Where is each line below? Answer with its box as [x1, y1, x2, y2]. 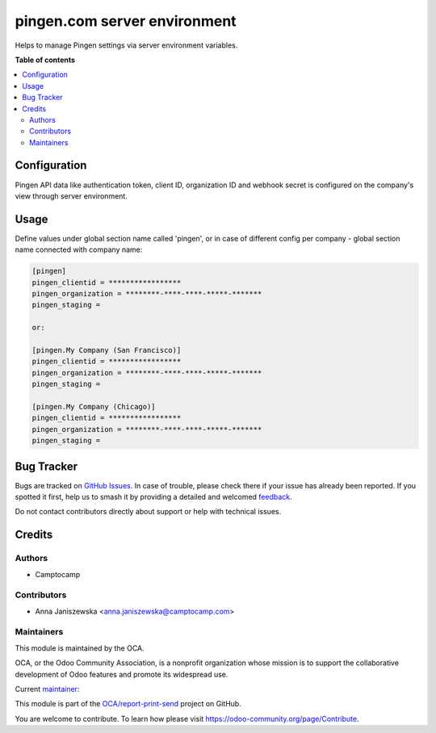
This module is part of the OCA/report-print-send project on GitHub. [15, 699, 241, 709]
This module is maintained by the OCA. [15, 643, 145, 653]
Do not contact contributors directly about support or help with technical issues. [15, 507, 282, 517]
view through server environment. [15, 191, 128, 201]
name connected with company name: [15, 245, 143, 254]
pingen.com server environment [15, 12, 237, 30]
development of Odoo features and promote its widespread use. [15, 669, 228, 679]
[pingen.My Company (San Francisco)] [31, 346, 182, 354]
